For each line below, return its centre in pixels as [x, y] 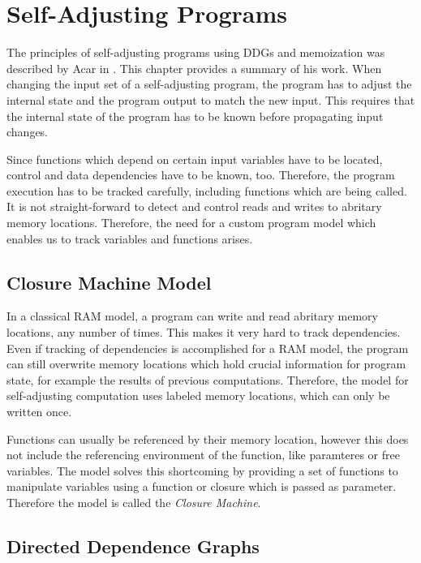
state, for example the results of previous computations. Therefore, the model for [208, 379]
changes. [28, 132]
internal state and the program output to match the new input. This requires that [211, 99]
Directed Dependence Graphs [133, 546]
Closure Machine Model [109, 282]
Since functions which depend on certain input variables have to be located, [195, 159]
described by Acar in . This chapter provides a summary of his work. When [194, 68]
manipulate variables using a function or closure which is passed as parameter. [202, 486]
